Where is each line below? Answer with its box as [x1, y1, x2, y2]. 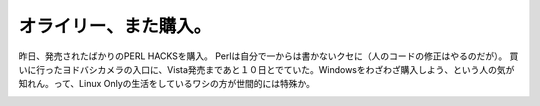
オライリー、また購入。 [18, 15, 212, 37]
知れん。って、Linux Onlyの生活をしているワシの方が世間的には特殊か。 [18, 78, 315, 90]
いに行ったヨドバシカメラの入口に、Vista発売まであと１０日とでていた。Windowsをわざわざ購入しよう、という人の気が [18, 63, 515, 75]
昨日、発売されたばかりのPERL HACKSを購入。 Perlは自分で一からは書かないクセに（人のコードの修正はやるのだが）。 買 [18, 50, 519, 62]
